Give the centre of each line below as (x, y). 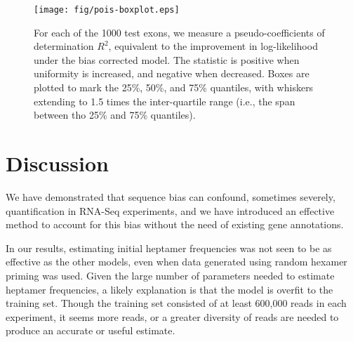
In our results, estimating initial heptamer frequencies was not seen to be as (169, 248)
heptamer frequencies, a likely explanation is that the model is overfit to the (169, 289)
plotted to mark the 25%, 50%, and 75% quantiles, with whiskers (174, 87)
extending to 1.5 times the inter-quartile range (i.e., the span (165, 101)
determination (64, 46)
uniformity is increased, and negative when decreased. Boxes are (172, 73)
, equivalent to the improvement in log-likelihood (213, 46)
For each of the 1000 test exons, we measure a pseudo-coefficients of (179, 32)
